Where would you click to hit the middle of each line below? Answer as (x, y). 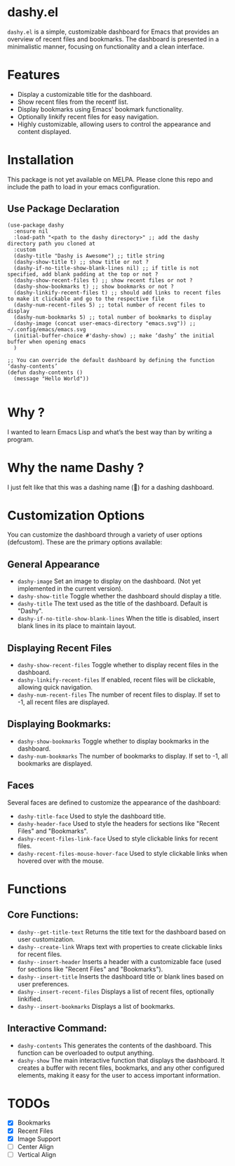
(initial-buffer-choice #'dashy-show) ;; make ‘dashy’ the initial (114, 335)
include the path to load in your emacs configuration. (83, 187)
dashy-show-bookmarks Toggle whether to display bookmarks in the (113, 741)
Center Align (35, 1146)
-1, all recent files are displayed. (63, 702)
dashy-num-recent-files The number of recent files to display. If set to (119, 695)
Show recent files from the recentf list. (73, 102)
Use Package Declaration (63, 209)
